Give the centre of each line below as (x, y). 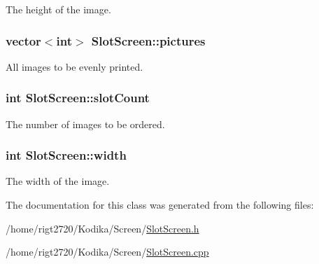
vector (23, 40)
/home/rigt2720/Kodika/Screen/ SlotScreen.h (102, 228)
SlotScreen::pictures (148, 40)
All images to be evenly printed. (75, 66)
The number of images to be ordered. (85, 124)
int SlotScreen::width (66, 155)
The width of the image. (58, 181)
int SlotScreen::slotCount (78, 98)
